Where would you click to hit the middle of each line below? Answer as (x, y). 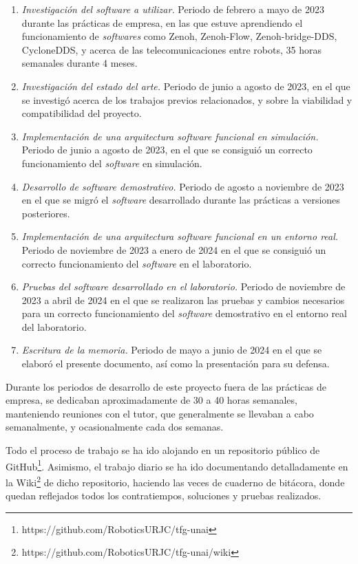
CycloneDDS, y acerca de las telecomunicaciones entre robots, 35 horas (171, 49)
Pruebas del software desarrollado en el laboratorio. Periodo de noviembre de (183, 286)
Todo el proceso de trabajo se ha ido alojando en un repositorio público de (163, 450)
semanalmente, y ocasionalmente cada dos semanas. (115, 427)
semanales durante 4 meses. (80, 63)
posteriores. (46, 213)
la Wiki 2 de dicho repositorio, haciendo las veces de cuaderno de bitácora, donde (175, 481)
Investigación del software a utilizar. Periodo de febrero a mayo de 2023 (173, 9)
